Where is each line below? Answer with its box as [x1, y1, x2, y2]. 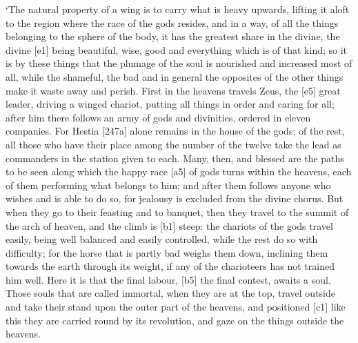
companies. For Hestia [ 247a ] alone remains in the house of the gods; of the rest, [6, 124, 345, 138]
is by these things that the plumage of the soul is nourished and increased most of [6, 56, 352, 70]
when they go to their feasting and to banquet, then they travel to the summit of [6, 204, 349, 219]
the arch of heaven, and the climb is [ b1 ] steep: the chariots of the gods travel [6, 218, 333, 233]
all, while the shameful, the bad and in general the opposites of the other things [6, 69, 344, 84]
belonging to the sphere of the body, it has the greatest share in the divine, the [6, 29, 340, 43]
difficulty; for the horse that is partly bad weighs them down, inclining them [6, 245, 328, 259]
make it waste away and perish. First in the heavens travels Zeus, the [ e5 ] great [6, 83, 341, 97]
